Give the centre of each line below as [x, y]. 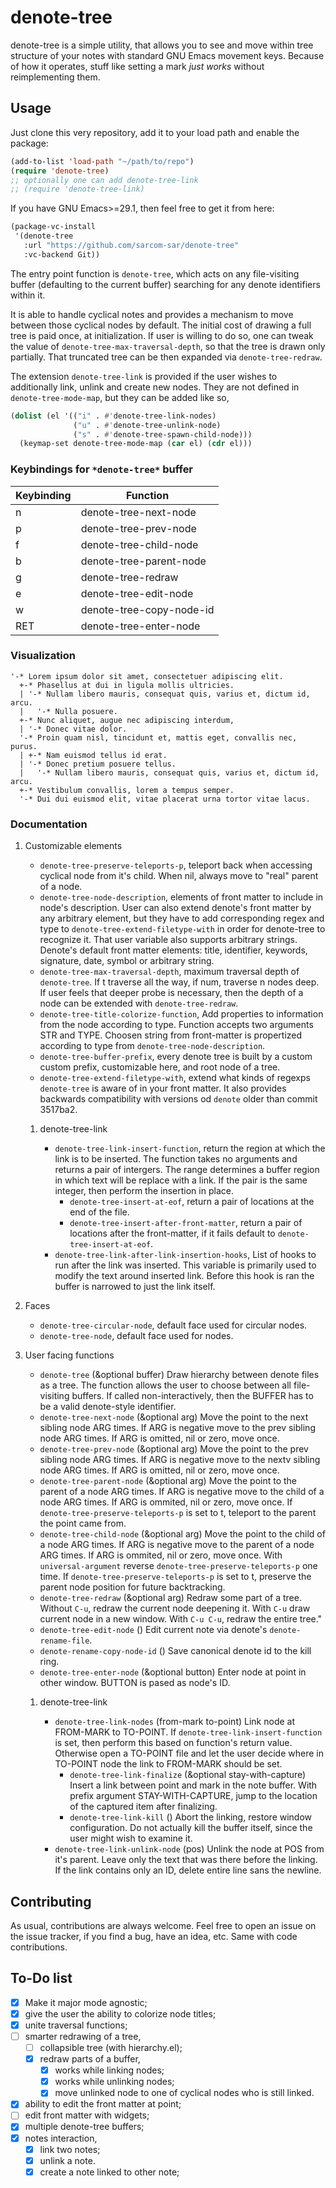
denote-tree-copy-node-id [147, 609]
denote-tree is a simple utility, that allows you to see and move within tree [162, 45]
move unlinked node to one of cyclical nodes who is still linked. [184, 2093]
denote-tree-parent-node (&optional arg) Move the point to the [168, 1481]
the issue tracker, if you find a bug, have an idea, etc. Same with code [154, 1936]
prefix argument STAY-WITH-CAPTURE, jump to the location [193, 1796]
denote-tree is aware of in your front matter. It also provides [163, 1088]
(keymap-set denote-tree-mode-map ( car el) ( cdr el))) [136, 444]
